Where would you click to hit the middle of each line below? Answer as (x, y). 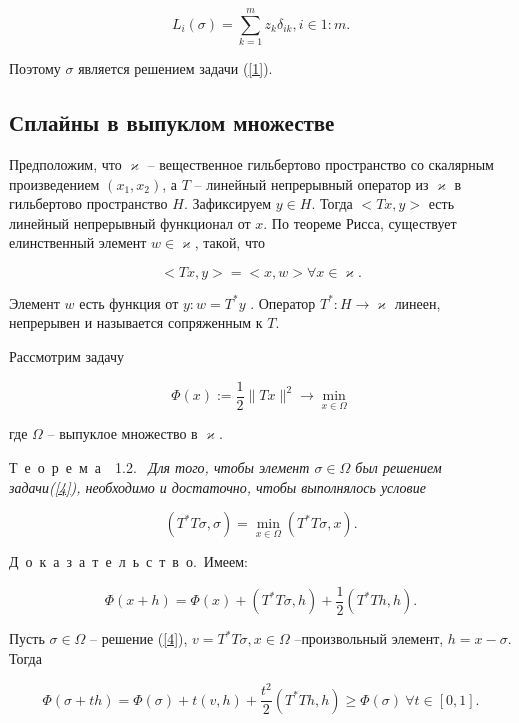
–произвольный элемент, (369, 638)
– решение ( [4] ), (139, 638)
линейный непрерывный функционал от (130, 222)
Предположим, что (65, 163)
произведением (54, 183)
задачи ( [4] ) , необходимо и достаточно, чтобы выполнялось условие (217, 486)
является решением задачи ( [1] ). (175, 68)
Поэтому (35, 68)
